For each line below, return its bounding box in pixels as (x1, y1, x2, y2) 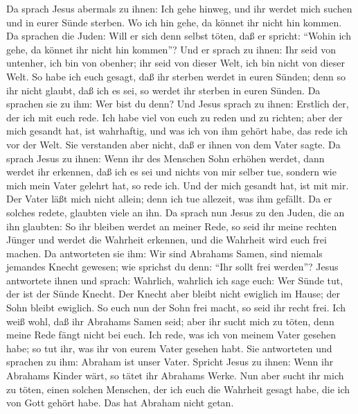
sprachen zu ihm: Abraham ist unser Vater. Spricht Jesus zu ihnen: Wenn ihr (6, 354, 334, 369)
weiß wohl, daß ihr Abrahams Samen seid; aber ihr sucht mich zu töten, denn (6, 313, 334, 328)
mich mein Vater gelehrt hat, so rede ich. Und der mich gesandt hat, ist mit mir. (6, 178, 349, 192)
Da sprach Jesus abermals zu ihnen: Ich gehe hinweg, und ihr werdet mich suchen (6, 1, 352, 15)
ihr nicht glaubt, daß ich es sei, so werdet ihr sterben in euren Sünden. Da (6, 83, 321, 97)
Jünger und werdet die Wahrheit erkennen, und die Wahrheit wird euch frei (6, 232, 327, 247)
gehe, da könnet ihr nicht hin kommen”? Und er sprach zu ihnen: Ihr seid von (6, 42, 336, 56)
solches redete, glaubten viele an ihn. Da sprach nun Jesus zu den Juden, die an (6, 205, 345, 219)
